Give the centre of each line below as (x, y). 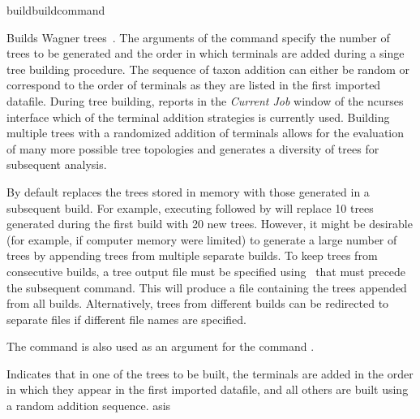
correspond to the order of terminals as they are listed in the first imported (194, 85)
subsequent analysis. (57, 164)
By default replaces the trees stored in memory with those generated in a (188, 191)
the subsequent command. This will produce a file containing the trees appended (207, 287)
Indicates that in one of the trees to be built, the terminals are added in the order (210, 373)
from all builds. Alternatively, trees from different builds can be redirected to (198, 303)
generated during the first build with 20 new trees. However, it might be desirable (210, 224)
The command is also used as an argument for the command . (161, 346)
